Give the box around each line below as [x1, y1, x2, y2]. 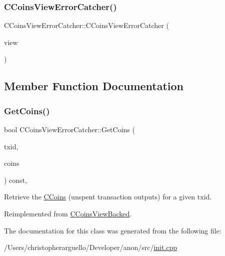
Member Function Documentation [4, 78, 184, 94]
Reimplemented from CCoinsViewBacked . [4, 208, 132, 218]
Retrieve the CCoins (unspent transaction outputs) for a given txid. [4, 191, 212, 202]
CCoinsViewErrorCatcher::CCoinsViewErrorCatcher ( [4, 20, 169, 31]
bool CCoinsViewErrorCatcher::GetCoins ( [4, 124, 135, 134]
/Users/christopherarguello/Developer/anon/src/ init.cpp [4, 242, 177, 252]
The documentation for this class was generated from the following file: [4, 225, 221, 235]
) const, [4, 174, 27, 185]
